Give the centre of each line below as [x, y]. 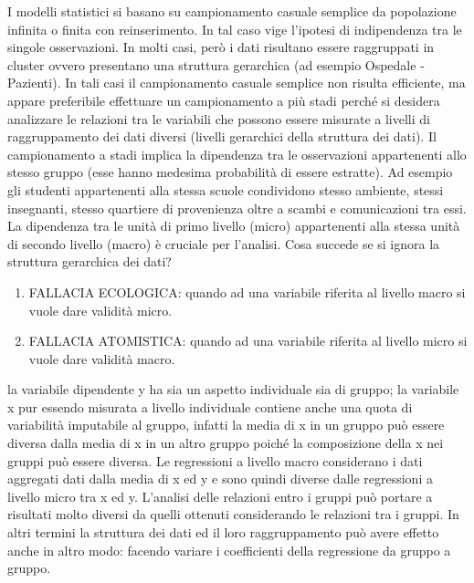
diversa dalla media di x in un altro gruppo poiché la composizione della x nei [226, 443]
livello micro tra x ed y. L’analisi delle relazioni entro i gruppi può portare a [220, 496]
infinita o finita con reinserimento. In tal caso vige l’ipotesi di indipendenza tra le [235, 29]
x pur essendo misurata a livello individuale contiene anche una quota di [210, 406]
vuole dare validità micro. [100, 310]
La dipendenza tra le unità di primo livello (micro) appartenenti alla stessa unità [234, 226]
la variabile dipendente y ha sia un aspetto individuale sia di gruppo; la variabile [233, 389]
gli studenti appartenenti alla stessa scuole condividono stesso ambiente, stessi [226, 189]
